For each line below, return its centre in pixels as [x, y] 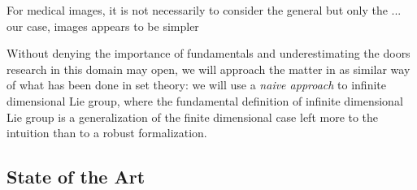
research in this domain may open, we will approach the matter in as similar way [208, 69]
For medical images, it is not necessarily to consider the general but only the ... [204, 10]
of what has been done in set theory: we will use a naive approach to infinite [196, 85]
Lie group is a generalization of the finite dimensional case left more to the [193, 117]
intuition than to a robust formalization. [107, 133]
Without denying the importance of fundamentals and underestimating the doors [208, 53]
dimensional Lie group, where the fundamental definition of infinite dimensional [205, 100]
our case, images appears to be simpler [103, 26]
